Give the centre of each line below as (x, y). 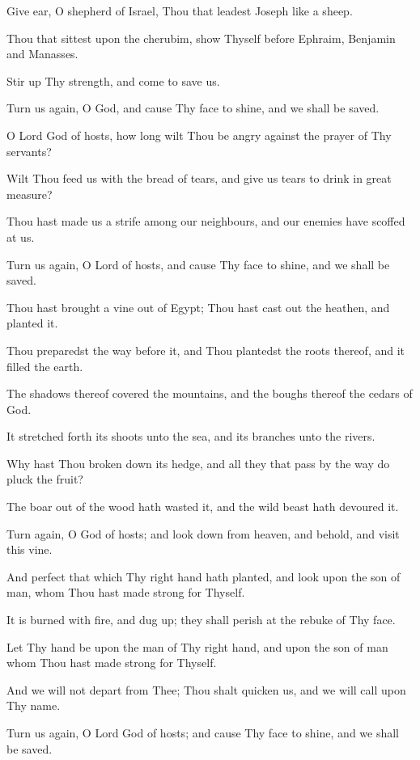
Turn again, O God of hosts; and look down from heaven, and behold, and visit (203, 533)
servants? (29, 151)
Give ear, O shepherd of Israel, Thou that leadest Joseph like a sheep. (180, 11)
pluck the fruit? (45, 479)
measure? (30, 194)
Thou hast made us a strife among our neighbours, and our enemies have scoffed (206, 221)
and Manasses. (42, 54)
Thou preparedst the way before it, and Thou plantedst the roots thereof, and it (206, 350)
